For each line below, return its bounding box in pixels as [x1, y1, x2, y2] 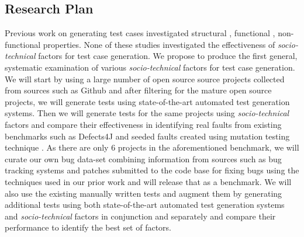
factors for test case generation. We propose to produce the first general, [38, 50, 298, 62]
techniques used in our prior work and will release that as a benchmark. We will [5, 175, 292, 187]
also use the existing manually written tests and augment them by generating [5, 187, 282, 199]
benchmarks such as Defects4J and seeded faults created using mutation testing [5, 130, 290, 142]
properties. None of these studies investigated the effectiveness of [43, 38, 275, 50]
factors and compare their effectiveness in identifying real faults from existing [5, 118, 282, 130]
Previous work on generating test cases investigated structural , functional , [5, 27, 275, 39]
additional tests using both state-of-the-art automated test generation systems [5, 198, 285, 211]
